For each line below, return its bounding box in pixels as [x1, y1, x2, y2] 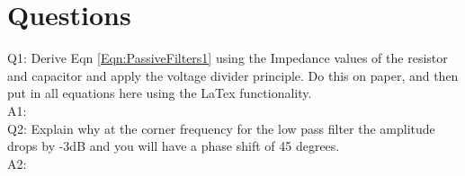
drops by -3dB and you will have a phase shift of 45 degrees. [7, 136, 340, 155]
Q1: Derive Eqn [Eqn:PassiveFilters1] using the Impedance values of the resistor [7, 48, 448, 67]
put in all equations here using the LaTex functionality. [7, 84, 312, 102]
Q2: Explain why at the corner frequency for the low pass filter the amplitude [7, 119, 435, 137]
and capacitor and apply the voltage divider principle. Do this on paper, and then [7, 66, 459, 84]
